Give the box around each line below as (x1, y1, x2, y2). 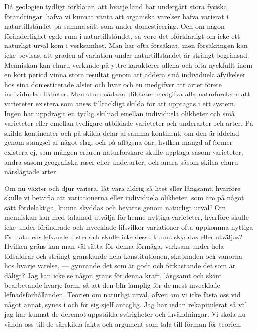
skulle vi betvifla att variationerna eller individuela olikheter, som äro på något (4, 192, 244, 203)
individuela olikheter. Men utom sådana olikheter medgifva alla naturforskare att (4, 89, 250, 99)
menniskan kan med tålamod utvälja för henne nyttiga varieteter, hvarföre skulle (4, 212, 249, 222)
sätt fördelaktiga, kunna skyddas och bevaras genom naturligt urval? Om (4, 202, 226, 212)
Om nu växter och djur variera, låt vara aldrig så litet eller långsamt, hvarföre (4, 183, 241, 193)
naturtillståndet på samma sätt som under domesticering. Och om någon (4, 21, 225, 31)
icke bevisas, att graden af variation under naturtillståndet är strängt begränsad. (4, 49, 249, 60)
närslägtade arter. (4, 166, 58, 177)
